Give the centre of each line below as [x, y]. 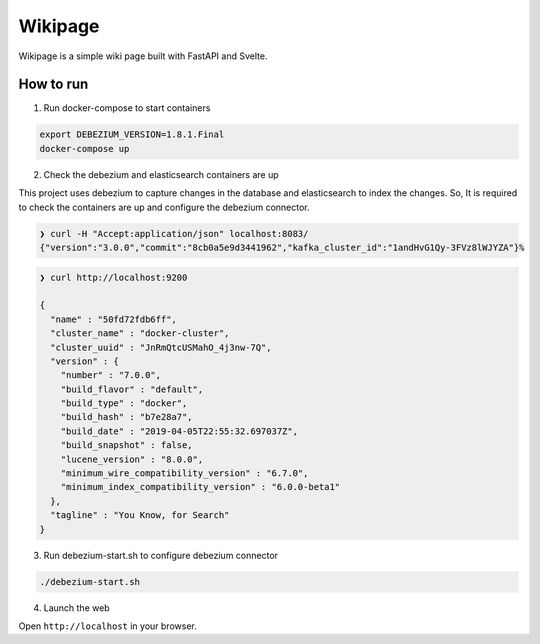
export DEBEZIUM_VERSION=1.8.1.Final [132, 134]
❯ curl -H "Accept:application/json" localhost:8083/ [174, 233]
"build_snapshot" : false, [127, 445]
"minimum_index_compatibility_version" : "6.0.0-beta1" [200, 487]
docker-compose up [84, 148]
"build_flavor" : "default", [132, 389]
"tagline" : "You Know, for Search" [140, 515]
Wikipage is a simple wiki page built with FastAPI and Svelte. [143, 56]
